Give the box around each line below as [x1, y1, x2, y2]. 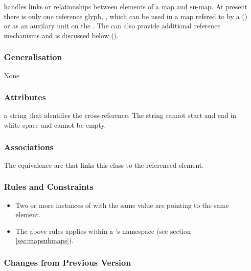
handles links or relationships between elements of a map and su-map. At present [4, 1, 248, 11]
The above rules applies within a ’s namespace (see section [15, 226, 191, 236]
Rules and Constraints [4, 181, 93, 193]
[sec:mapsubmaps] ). [15, 235, 74, 246]
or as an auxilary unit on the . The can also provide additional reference [4, 21, 221, 31]
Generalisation [4, 51, 62, 63]
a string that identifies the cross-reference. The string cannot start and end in [4, 110, 237, 120]
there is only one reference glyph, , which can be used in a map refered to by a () [4, 11, 248, 21]
